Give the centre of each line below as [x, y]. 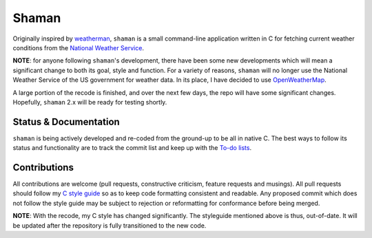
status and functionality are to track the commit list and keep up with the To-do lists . [132, 148]
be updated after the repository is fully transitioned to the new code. [110, 225]
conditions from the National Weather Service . [79, 47]
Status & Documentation [66, 121]
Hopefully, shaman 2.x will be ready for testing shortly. [90, 102]
